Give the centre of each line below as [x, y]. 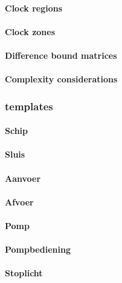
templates [29, 106]
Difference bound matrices [61, 55]
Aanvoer [23, 178]
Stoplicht [24, 273]
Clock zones [30, 31]
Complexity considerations [61, 79]
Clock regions [34, 8]
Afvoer [19, 201]
